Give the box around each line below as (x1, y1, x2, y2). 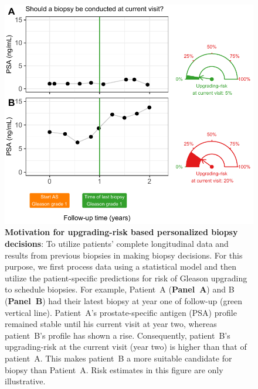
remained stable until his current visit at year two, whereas (5, 318, 217, 330)
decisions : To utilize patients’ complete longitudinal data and (5, 237, 229, 249)
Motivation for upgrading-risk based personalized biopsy (5, 226, 238, 238)
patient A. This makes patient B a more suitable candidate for (5, 352, 232, 364)
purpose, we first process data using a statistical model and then (5, 260, 236, 273)
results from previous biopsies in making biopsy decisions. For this (5, 249, 243, 261)
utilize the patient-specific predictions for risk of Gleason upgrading (5, 271, 247, 284)
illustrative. (5, 375, 46, 387)
